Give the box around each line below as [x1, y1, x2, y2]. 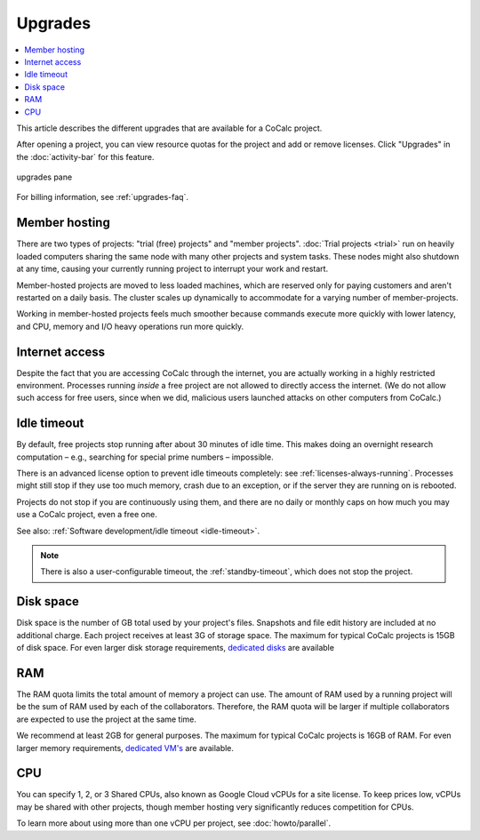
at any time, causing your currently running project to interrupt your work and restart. [16, 263, 329, 275]
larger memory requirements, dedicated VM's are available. [16, 742, 235, 753]
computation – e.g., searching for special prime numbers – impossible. [16, 452, 275, 462]
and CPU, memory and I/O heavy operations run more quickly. [16, 321, 244, 332]
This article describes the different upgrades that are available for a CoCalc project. [16, 123, 323, 133]
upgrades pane [16, 172, 73, 182]
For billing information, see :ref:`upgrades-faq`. [16, 192, 188, 203]
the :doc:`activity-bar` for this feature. [16, 151, 155, 162]
